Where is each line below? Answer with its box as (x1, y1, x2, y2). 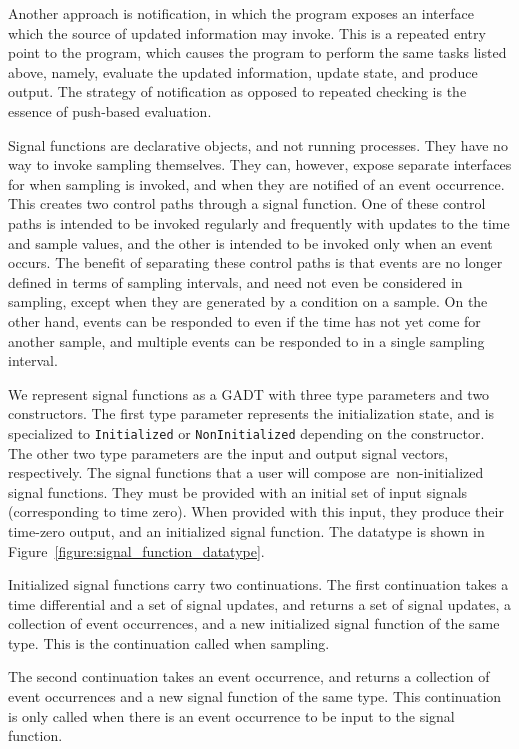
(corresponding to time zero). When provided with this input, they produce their (8, 501, 504, 522)
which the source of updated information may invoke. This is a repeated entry (8, 22, 486, 43)
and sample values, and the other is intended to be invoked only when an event (8, 232, 493, 253)
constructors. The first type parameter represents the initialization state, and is (8, 403, 495, 424)
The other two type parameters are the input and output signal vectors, (8, 442, 449, 463)
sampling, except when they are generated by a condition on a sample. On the (8, 291, 488, 312)
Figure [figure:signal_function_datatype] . (8, 540, 265, 561)
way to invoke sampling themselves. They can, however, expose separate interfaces (8, 154, 512, 175)
